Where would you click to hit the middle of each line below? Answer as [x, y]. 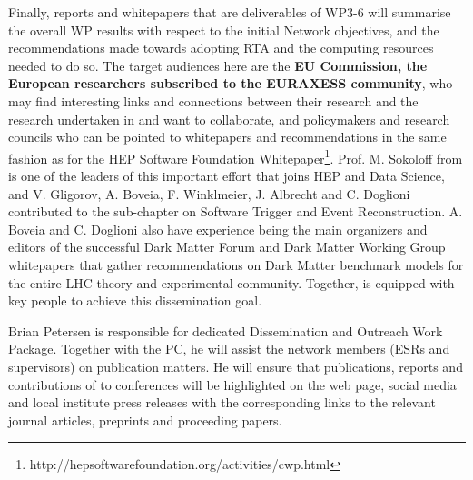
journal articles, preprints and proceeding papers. [145, 420]
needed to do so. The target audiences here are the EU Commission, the [218, 65]
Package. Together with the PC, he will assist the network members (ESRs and [229, 349]
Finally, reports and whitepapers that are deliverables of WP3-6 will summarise [230, 12]
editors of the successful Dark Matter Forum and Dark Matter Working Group [227, 247]
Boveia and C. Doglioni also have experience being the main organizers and [218, 229]
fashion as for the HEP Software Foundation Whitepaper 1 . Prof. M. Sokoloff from [236, 156]
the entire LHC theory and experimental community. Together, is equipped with [232, 282]
